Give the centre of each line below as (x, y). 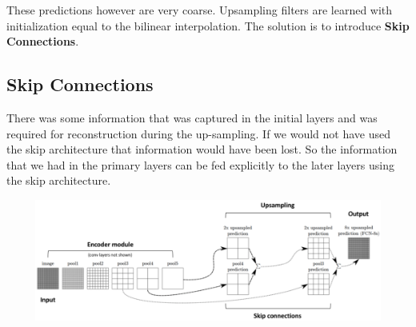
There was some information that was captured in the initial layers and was (192, 117)
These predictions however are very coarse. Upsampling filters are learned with (200, 10)
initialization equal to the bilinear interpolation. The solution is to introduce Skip (208, 25)
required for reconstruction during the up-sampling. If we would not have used (199, 133)
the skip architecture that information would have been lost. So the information (202, 149)
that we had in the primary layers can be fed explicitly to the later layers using (200, 164)
